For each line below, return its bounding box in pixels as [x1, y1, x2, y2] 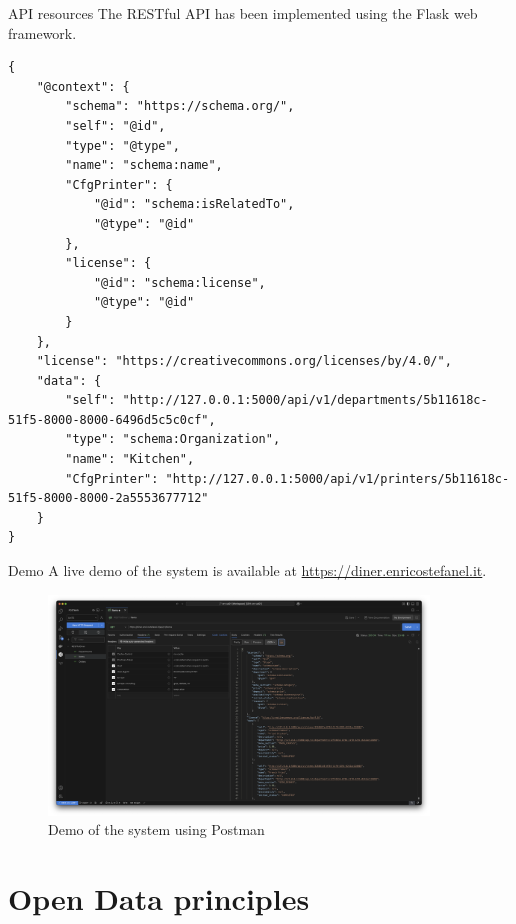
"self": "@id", [65, 118, 166, 133]
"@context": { [36, 79, 130, 94]
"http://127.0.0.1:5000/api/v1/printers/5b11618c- [165, 471, 510, 486]
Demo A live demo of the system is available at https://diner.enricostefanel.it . [8, 560, 487, 581]
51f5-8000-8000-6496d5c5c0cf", [8, 412, 216, 427]
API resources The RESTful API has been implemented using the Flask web [8, 3, 478, 23]
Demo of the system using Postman [48, 819, 265, 840]
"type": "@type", [65, 138, 180, 153]
